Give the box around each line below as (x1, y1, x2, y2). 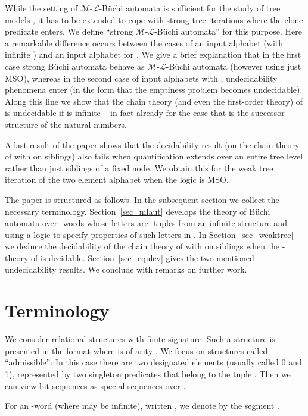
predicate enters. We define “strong (5, 25, 133, 37)
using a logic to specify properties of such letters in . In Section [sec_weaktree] (5, 228, 294, 240)
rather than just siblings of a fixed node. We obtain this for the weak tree (5, 161, 273, 174)
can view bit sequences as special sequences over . (5, 379, 186, 392)
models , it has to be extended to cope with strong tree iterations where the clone (5, 13, 303, 26)
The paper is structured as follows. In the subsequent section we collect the (5, 193, 279, 205)
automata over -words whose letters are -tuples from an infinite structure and (5, 217, 287, 229)
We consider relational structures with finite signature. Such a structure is (5, 333, 275, 345)
